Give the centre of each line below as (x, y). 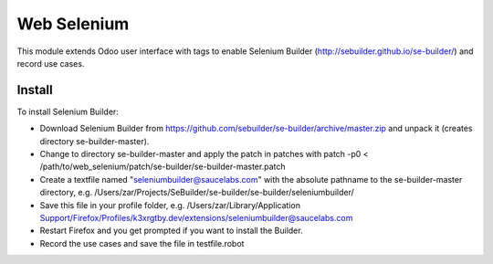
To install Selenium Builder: (68, 111)
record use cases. (51, 63)
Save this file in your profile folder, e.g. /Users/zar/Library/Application (170, 205)
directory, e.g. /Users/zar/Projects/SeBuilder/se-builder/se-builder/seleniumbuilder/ (197, 193)
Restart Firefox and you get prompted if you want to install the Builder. (171, 231)
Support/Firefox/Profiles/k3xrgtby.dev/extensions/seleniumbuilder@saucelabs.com (196, 217)
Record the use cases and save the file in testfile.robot (142, 243)
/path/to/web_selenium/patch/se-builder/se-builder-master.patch (163, 167)
